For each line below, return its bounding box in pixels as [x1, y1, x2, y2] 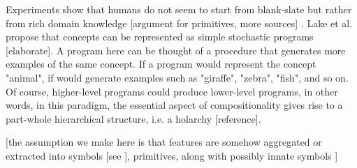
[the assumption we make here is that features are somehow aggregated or [6, 135, 322, 149]
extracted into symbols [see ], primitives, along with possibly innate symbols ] [6, 148, 338, 162]
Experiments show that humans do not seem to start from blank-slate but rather [6, 2, 352, 16]
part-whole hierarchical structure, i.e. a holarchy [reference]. [6, 111, 261, 125]
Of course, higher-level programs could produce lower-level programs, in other [6, 84, 338, 98]
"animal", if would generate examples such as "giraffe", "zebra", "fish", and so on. [6, 70, 349, 84]
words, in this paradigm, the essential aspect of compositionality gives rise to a [6, 98, 343, 112]
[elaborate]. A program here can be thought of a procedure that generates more [6, 43, 346, 57]
